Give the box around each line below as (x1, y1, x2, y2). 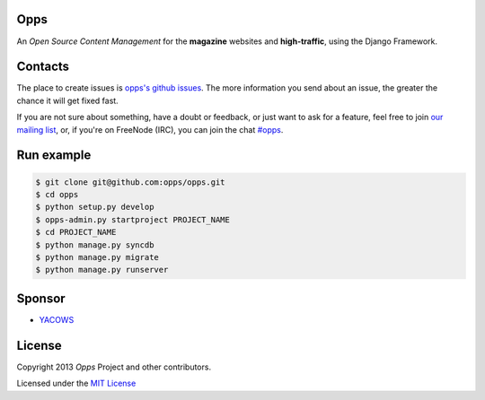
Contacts (16, 59, 70, 74)
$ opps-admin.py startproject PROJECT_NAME (35, 214, 231, 224)
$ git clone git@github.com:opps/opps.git (35, 177, 225, 187)
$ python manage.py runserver (35, 265, 169, 275)
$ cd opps (35, 189, 79, 199)
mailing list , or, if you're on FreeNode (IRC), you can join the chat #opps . (16, 124, 284, 135)
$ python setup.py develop (35, 202, 154, 213)
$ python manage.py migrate (35, 252, 159, 262)
